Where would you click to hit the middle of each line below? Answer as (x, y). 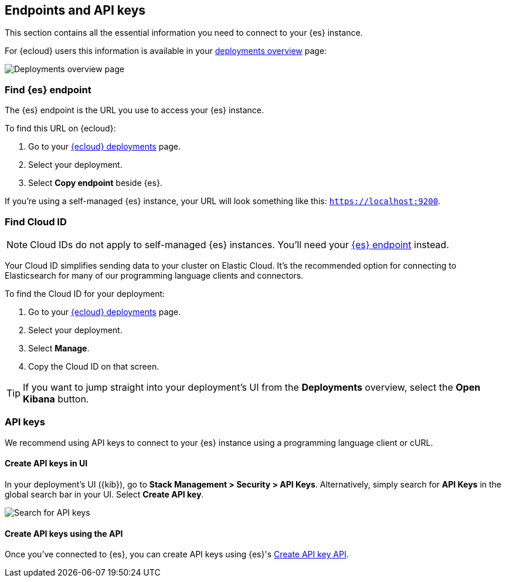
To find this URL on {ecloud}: (60, 128)
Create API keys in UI (46, 463)
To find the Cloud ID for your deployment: (85, 293)
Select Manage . (59, 348)
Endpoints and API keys (75, 10)
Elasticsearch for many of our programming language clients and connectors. (154, 275)
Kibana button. (56, 399)
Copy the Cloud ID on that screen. (94, 366)
